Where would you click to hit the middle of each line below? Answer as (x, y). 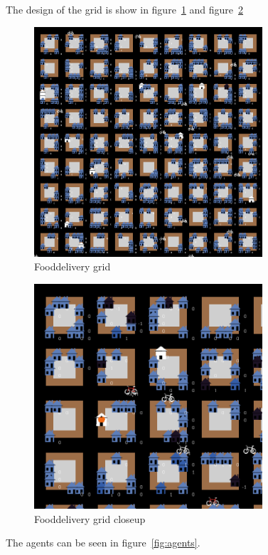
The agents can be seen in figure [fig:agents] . (103, 543)
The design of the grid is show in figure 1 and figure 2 (125, 9)
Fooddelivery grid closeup (90, 518)
